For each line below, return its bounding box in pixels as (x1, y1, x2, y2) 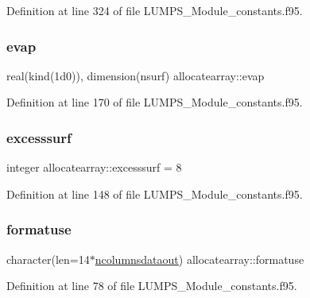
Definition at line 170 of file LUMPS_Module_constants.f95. (6, 94, 303, 110)
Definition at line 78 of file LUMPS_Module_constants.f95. (6, 277, 297, 294)
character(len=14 (6, 250, 90, 267)
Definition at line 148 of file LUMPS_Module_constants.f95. (6, 185, 303, 202)
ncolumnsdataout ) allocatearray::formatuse (95, 250, 304, 267)
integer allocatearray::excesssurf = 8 (6, 159, 182, 176)
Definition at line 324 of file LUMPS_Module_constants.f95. (6, 2, 303, 18)
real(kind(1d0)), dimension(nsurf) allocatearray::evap (6, 67, 265, 83)
